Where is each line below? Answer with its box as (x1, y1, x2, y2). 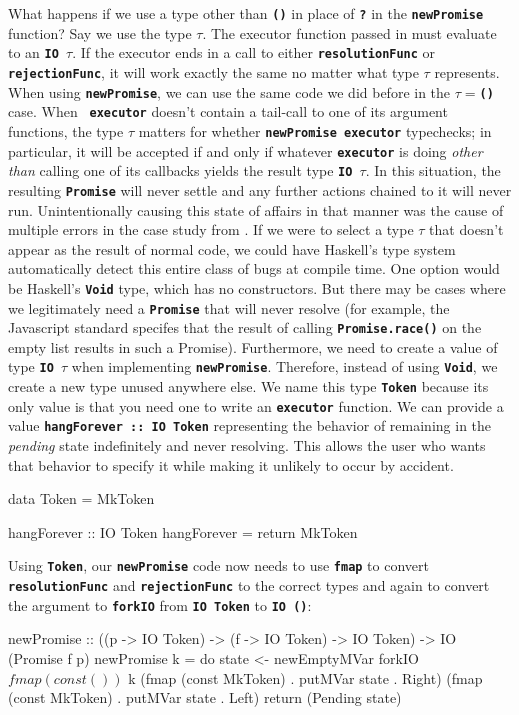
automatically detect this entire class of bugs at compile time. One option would (8, 258, 500, 279)
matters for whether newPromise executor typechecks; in (138, 120, 492, 141)
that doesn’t (429, 219, 504, 240)
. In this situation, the (365, 160, 501, 181)
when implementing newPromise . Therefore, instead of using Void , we (71, 356, 498, 377)
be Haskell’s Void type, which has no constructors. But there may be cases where (8, 277, 506, 298)
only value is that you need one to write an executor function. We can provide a (8, 395, 504, 416)
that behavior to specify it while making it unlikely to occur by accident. (8, 454, 454, 475)
